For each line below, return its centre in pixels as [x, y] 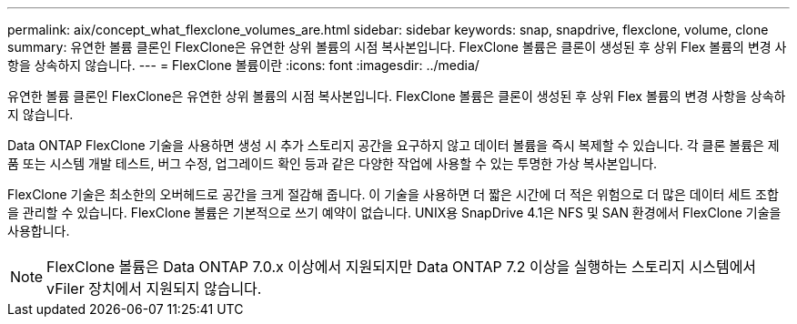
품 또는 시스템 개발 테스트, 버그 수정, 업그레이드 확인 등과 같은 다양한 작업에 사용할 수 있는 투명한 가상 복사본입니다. [333, 163]
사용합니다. [39, 231]
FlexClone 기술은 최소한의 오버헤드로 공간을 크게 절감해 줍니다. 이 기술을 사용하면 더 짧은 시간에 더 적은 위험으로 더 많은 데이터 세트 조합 [393, 194]
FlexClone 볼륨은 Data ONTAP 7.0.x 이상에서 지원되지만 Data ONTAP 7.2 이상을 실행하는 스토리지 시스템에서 [402, 267]
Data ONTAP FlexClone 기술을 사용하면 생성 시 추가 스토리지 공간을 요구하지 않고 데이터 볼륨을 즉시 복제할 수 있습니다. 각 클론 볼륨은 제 [393, 145]
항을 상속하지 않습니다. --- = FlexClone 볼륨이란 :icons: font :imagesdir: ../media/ [243, 65]
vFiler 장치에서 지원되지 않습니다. [154, 289]
